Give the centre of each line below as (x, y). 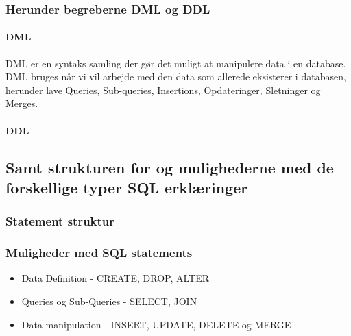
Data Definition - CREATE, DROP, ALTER (116, 278)
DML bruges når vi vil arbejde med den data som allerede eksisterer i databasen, (176, 76)
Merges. (22, 103)
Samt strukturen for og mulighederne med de (170, 167)
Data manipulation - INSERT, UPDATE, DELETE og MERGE (156, 324)
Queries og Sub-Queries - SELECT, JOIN (109, 301)
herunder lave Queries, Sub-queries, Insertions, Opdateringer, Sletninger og (163, 89)
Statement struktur (60, 221)
